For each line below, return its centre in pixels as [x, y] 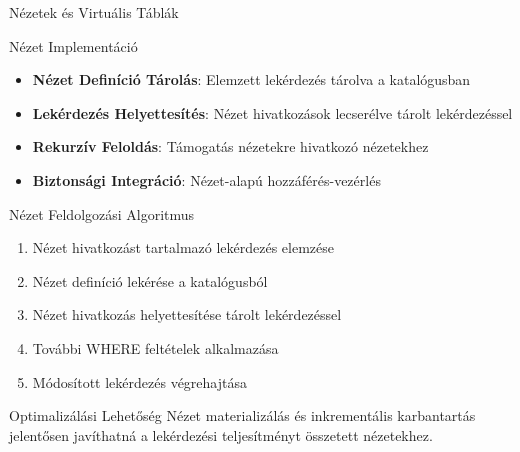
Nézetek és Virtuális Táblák [94, 12]
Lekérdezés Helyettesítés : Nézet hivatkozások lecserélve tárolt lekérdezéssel [272, 112]
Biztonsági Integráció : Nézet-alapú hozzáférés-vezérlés [206, 179]
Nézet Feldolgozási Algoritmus [102, 213]
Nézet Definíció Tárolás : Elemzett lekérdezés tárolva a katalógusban [251, 79]
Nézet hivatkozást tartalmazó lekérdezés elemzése [183, 247]
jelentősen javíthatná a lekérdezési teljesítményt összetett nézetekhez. [221, 434]
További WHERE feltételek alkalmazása [155, 347]
